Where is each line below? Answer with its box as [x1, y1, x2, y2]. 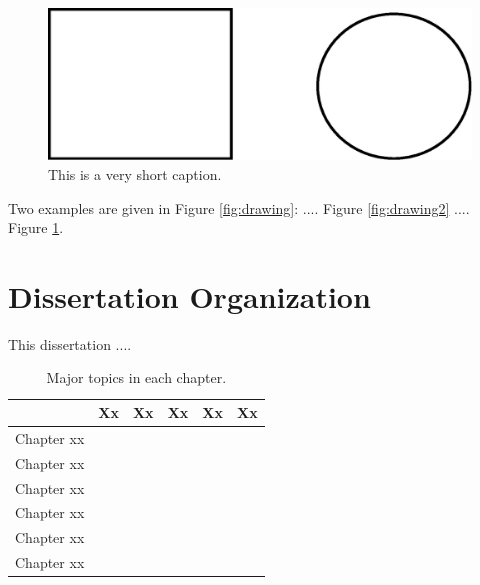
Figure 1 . [8, 217, 64, 238]
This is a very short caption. [48, 163, 222, 184]
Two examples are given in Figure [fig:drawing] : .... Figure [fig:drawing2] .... [8, 197, 470, 218]
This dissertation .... [8, 333, 132, 354]
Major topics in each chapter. [46, 367, 227, 388]
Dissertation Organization [8, 275, 371, 316]
